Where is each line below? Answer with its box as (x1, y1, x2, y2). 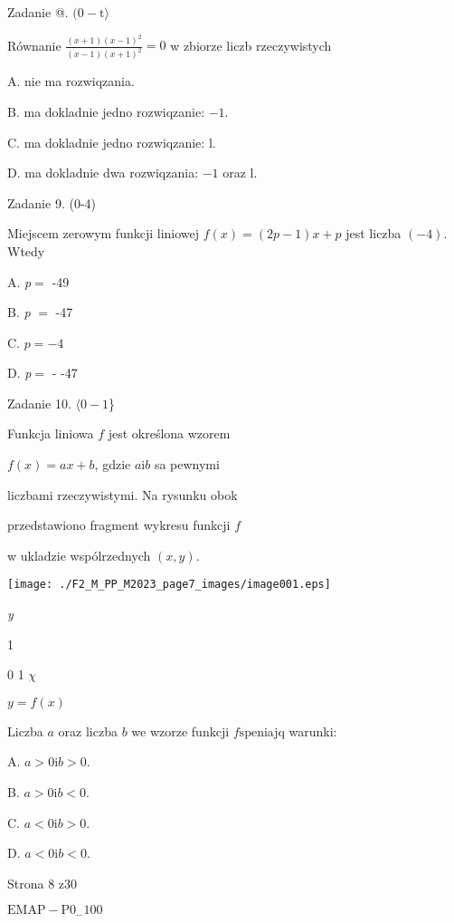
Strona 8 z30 (7, 873, 78, 892)
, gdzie (94, 455, 131, 474)
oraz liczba (58, 721, 118, 740)
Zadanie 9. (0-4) (7, 193, 96, 212)
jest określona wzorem (108, 424, 231, 443)
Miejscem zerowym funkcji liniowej (7, 224, 200, 243)
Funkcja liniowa (7, 424, 94, 443)
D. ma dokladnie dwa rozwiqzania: (7, 163, 199, 182)
